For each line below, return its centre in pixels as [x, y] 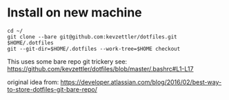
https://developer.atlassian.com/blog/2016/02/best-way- [141, 82]
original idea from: [33, 82]
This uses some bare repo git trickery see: [67, 61]
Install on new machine [75, 13]
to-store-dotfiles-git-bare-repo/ [52, 89]
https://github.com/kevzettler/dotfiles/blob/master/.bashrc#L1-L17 [100, 68]
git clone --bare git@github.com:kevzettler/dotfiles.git [92, 37]
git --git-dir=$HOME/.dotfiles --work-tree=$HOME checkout [94, 49]
